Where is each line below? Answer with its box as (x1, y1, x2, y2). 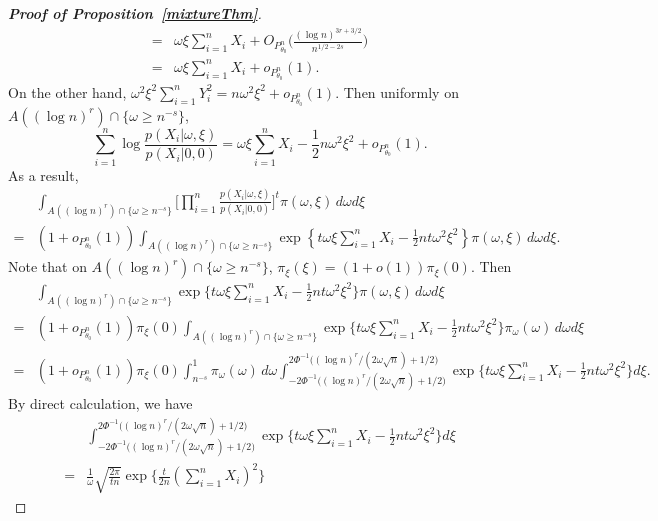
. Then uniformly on (335, 81, 459, 102)
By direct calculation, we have (8, 393, 193, 414)
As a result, (8, 164, 79, 185)
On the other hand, (8, 81, 127, 102)
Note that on (8, 256, 87, 277)
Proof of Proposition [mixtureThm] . (8, 3, 262, 23)
